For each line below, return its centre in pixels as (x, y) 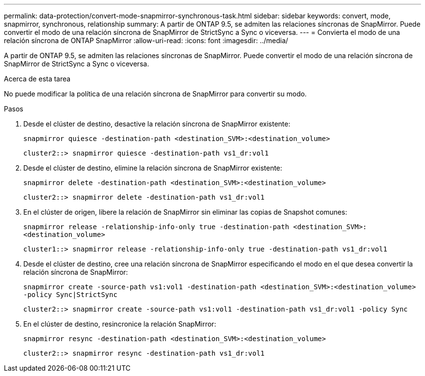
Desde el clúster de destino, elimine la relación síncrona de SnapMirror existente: (153, 168)
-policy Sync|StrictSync (70, 295)
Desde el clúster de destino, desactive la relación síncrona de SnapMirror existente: (157, 124)
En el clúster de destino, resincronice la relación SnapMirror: (120, 324)
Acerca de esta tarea (37, 79)
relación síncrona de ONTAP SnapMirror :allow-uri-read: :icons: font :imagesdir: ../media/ (146, 40)
